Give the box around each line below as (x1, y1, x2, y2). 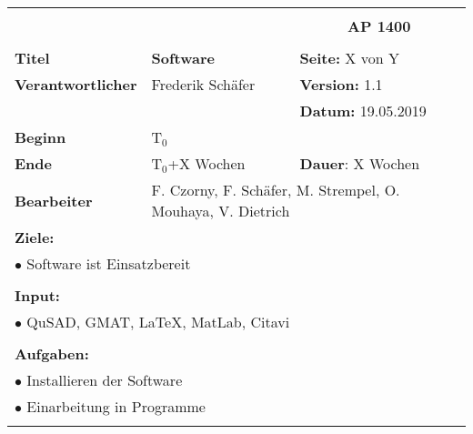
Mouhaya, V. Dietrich (151, 200, 290, 221)
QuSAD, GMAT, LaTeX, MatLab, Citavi (26, 311, 290, 332)
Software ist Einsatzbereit (26, 253, 191, 274)
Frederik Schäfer (151, 74, 256, 95)
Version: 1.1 (299, 74, 383, 95)
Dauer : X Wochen (299, 153, 420, 174)
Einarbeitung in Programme (26, 396, 206, 417)
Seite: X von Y (299, 47, 399, 68)
